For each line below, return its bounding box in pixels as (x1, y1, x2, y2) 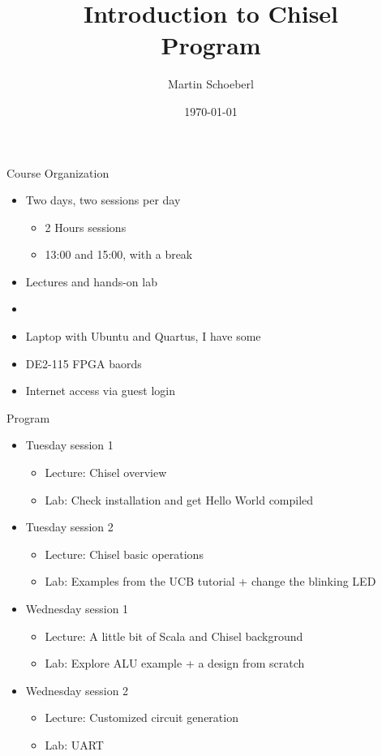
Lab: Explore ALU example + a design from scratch (45, 655, 305, 672)
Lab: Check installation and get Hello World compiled (45, 491, 314, 508)
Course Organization (6, 164, 109, 181)
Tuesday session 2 (25, 518, 114, 535)
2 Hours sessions (45, 218, 127, 235)
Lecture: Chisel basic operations (45, 545, 204, 562)
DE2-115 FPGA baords (25, 354, 142, 372)
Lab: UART (45, 736, 104, 753)
